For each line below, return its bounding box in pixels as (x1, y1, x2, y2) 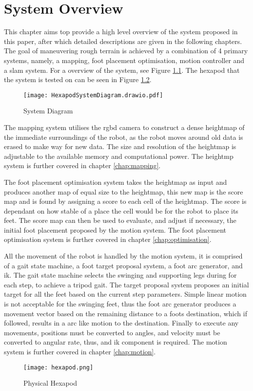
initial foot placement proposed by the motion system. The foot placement (4, 224, 227, 235)
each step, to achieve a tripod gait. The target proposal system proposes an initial (4, 279, 249, 289)
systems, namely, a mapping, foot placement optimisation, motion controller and (4, 55, 245, 65)
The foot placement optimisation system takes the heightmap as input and (4, 176, 227, 187)
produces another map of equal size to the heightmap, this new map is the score (4, 186, 243, 196)
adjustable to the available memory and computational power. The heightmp (4, 151, 234, 161)
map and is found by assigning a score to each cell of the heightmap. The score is (4, 196, 247, 206)
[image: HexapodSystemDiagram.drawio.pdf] (23, 91, 163, 99)
